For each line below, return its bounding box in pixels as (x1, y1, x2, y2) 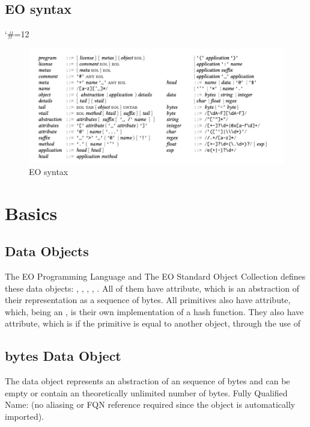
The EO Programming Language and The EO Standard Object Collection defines (5, 270, 306, 283)
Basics (5, 200, 58, 225)
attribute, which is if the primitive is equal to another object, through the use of (5, 317, 300, 330)
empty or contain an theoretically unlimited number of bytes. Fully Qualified (5, 386, 288, 399)
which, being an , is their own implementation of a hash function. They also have (5, 305, 304, 318)
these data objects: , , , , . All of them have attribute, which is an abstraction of (5, 281, 299, 294)
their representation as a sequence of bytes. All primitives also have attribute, (5, 293, 291, 306)
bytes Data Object (5, 346, 121, 365)
